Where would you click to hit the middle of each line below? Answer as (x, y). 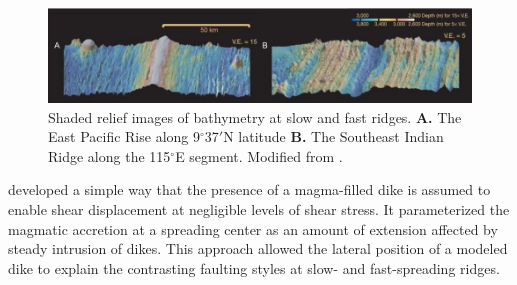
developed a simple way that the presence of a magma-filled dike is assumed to (249, 189)
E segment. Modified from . (259, 155)
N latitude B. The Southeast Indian (333, 136)
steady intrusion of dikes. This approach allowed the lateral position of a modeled (258, 248)
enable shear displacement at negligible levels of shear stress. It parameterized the (259, 208)
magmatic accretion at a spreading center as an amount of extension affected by (253, 228)
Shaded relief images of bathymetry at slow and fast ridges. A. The (255, 116)
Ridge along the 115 (109, 155)
